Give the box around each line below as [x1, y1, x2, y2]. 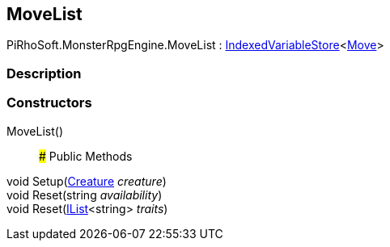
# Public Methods [39, 149, 133, 163]
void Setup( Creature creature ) [6, 174, 167, 188]
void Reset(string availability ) [6, 187, 163, 202]
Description [6, 65, 82, 82]
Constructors [6, 94, 92, 111]
